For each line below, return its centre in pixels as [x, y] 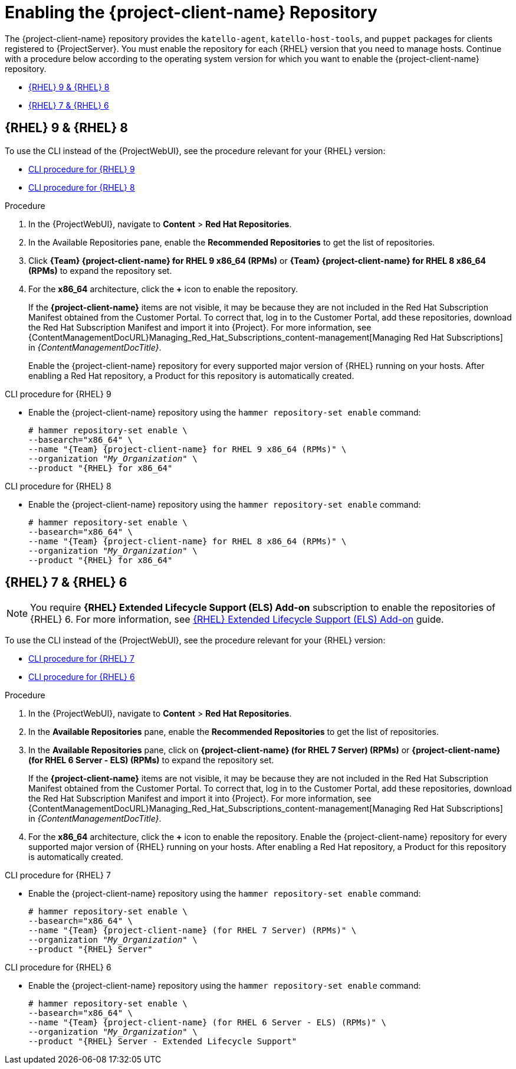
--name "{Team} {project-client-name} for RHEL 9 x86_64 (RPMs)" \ [188, 449]
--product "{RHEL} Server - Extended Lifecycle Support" [163, 1042]
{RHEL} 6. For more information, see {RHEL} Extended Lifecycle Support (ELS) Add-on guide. [237, 620]
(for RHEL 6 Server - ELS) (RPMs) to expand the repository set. [151, 760]
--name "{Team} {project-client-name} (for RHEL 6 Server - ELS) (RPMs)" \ [207, 1023]
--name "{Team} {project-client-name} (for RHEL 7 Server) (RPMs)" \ [193, 931]
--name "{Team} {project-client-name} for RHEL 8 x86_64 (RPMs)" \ [188, 541]
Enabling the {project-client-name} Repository [191, 12]
